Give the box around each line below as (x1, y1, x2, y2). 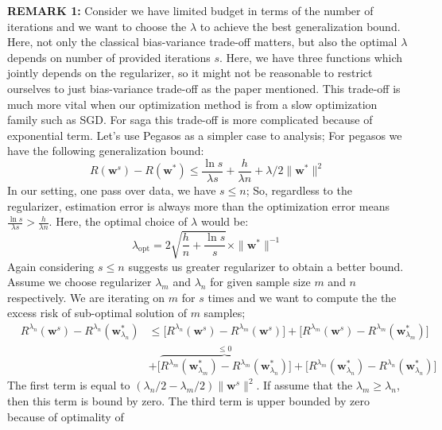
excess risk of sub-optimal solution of (7, 304, 187, 321)
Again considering (7, 258, 95, 274)
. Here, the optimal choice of (48, 213, 188, 230)
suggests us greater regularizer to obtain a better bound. (128, 258, 404, 274)
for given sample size (210, 273, 311, 290)
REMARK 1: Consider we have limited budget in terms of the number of (7, 2, 374, 18)
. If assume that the (256, 377, 353, 393)
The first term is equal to (7, 377, 130, 393)
